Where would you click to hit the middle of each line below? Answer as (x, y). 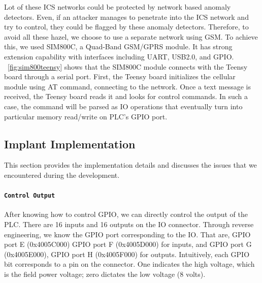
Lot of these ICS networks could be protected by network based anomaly (118, 7)
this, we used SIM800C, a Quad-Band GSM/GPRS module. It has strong (118, 46)
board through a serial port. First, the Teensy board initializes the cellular (120, 76)
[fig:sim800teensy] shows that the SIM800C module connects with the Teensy (128, 66)
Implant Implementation (70, 144)
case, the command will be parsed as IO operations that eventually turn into (123, 106)
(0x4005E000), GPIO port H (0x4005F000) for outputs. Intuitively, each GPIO (127, 254)
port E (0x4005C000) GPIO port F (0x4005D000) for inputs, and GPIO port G (128, 244)
